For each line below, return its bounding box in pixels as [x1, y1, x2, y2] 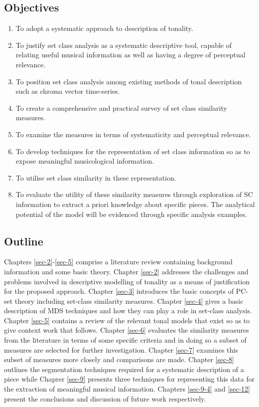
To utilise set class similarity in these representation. [15, 172, 176, 183]
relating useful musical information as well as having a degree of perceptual [15, 49, 246, 60]
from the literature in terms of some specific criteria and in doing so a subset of [4, 335, 247, 345]
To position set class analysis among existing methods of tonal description [15, 76, 242, 86]
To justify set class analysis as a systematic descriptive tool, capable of [15, 39, 232, 50]
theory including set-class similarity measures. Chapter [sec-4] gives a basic [14, 295, 244, 306]
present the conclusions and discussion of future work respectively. [4, 393, 206, 404]
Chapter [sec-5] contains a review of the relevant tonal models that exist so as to [4, 315, 250, 325]
